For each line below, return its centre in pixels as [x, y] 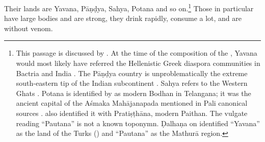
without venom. [29, 28]
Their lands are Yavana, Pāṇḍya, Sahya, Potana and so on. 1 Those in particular [129, 7]
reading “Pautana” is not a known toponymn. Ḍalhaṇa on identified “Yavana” [138, 123]
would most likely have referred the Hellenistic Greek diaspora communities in [138, 63]
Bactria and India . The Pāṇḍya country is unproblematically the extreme [132, 73]
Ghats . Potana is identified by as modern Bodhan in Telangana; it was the [134, 93]
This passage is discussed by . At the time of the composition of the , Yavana [137, 53]
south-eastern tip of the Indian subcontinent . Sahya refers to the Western [132, 83]
